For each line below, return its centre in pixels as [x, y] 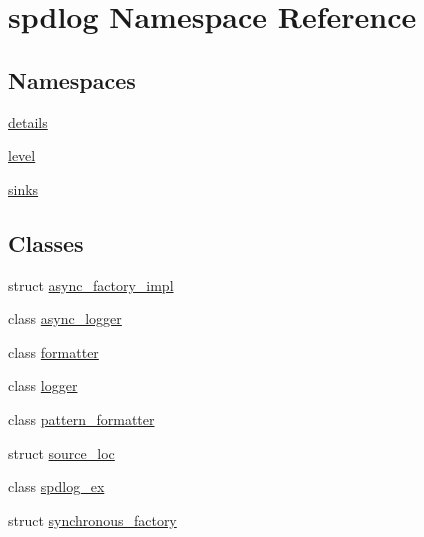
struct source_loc [61, 452]
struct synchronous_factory [92, 519]
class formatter [53, 351]
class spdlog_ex [56, 486]
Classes [46, 242]
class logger [43, 385]
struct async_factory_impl [91, 284]
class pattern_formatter [81, 418]
